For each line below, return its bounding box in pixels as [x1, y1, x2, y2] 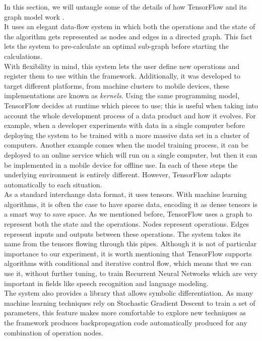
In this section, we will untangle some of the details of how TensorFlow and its [4, 2, 247, 12]
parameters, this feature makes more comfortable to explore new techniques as [4, 307, 246, 318]
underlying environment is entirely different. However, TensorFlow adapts [4, 169, 231, 180]
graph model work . [4, 11, 64, 22]
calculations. [4, 50, 42, 61]
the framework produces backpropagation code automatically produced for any [4, 317, 247, 327]
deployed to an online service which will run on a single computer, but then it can [4, 149, 257, 160]
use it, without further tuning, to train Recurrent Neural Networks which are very [4, 268, 257, 279]
